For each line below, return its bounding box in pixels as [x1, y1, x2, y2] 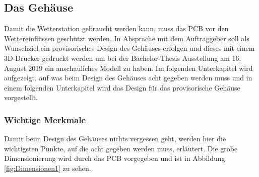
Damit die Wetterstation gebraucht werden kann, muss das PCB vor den [4, 23, 229, 34]
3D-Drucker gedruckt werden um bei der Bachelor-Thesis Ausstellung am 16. [4, 52, 241, 63]
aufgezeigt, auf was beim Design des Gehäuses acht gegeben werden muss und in [4, 72, 252, 83]
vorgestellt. [4, 92, 38, 103]
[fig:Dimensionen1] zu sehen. [4, 162, 91, 173]
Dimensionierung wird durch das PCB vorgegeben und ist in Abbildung [4, 153, 225, 163]
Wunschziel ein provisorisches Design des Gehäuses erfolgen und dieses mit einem [4, 43, 255, 53]
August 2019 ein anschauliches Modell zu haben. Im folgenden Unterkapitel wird [4, 62, 253, 73]
